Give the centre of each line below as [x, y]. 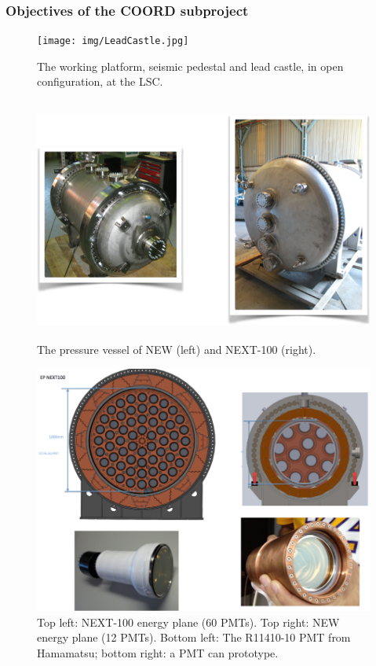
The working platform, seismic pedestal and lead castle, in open [190, 66]
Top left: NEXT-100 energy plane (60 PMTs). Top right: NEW [188, 622]
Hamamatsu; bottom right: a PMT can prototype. [158, 652]
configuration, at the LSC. [100, 81]
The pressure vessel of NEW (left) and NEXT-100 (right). [177, 350]
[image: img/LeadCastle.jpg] [113, 41]
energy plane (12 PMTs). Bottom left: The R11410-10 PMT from [194, 637]
